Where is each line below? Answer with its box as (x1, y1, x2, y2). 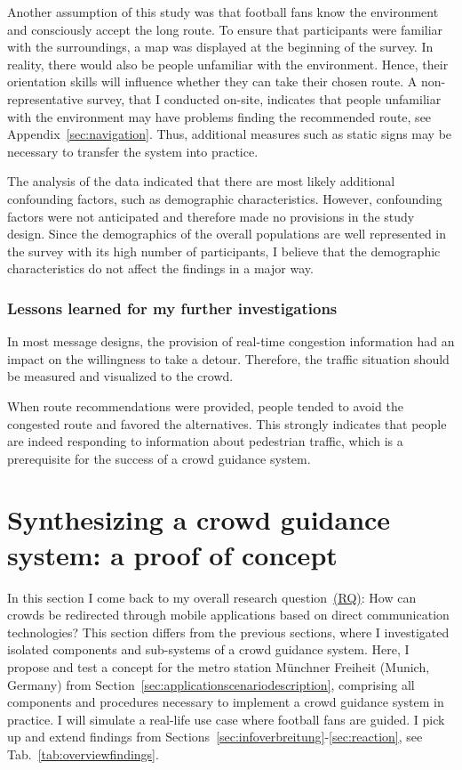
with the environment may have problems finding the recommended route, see (7, 107, 432, 126)
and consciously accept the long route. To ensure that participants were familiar (7, 20, 443, 38)
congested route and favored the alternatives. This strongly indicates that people (7, 414, 447, 433)
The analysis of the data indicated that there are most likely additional (7, 172, 395, 190)
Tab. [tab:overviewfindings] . (7, 744, 159, 763)
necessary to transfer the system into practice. (7, 142, 259, 160)
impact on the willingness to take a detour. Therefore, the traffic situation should (7, 349, 450, 368)
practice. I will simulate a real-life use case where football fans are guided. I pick (7, 709, 445, 728)
